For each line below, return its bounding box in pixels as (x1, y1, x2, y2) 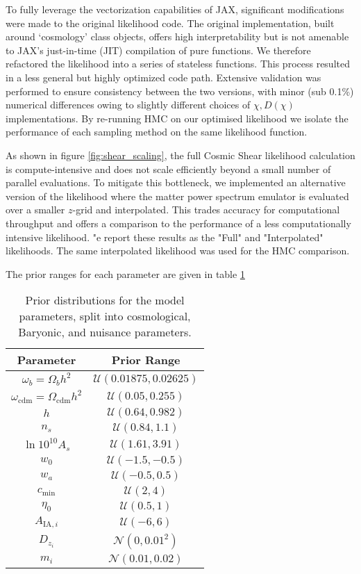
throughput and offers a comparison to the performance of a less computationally (6, 215, 351, 230)
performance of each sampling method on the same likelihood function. (6, 124, 308, 139)
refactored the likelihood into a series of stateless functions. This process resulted (6, 56, 350, 71)
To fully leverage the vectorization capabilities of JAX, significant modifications (6, 2, 344, 16)
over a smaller (6, 202, 65, 217)
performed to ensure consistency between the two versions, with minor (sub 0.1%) (6, 83, 354, 98)
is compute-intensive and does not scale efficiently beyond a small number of (6, 161, 331, 176)
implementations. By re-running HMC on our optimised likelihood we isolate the (6, 110, 349, 125)
